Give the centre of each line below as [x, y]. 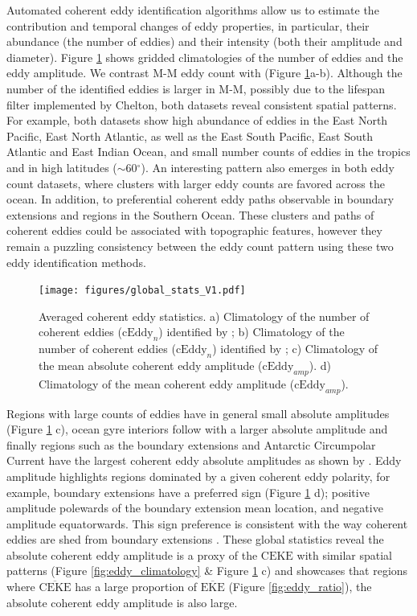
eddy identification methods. [76, 262]
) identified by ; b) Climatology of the [251, 332]
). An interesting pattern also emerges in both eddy [268, 167]
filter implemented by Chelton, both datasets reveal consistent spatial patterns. [202, 104]
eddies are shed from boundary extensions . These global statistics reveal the [195, 539]
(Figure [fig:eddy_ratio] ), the [300, 587]
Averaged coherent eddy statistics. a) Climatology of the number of [204, 316]
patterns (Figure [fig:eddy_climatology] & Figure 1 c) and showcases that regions [207, 571]
